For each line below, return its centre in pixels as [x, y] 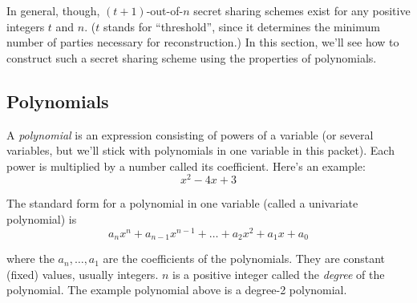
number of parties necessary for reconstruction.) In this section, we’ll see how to [203, 42]
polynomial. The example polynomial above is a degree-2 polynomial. [177, 290]
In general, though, [53, 10]
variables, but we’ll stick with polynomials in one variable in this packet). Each [200, 150]
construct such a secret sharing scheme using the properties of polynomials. [192, 57]
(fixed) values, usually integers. [83, 274]
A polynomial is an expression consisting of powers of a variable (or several [190, 134]
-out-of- [165, 10]
